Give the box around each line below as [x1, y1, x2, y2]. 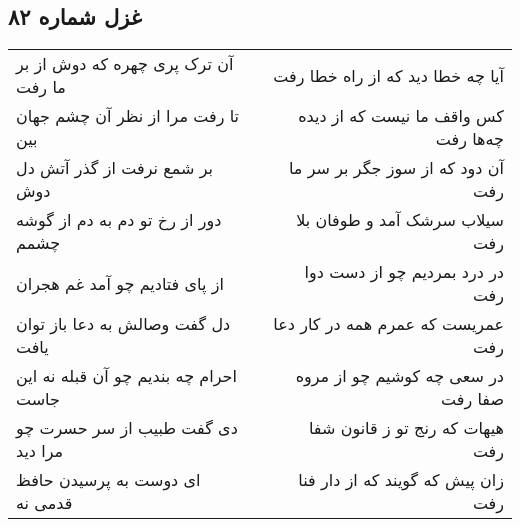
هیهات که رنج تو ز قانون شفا [308, 416, 504, 440]
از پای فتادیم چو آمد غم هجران [16, 271, 224, 295]
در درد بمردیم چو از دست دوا [304, 260, 504, 284]
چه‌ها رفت [435, 127, 504, 151]
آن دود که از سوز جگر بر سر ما [288, 156, 504, 180]
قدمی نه [16, 491, 73, 515]
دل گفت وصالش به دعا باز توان [16, 312, 231, 336]
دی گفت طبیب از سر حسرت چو [16, 416, 238, 440]
